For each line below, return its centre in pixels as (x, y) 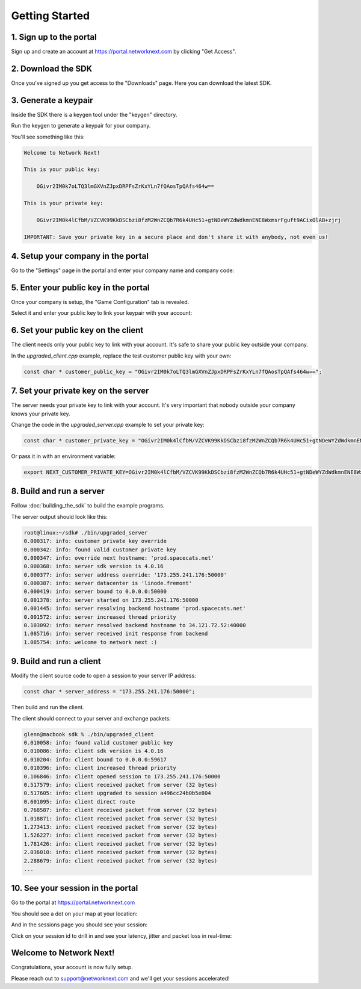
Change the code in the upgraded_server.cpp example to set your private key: (108, 424)
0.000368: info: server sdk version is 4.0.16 (94, 566)
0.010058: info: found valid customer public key (98, 743)
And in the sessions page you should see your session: (79, 925)
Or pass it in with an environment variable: (63, 456)
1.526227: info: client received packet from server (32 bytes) (121, 836)
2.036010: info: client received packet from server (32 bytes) (121, 852)
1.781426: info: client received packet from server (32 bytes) (121, 844)
